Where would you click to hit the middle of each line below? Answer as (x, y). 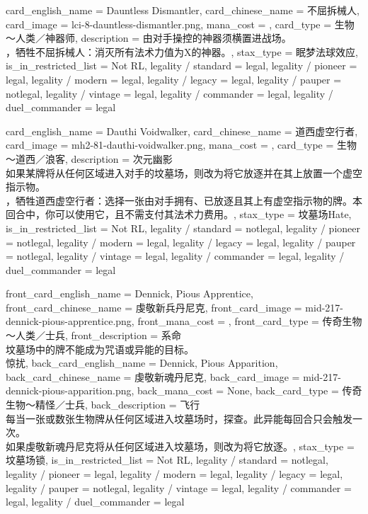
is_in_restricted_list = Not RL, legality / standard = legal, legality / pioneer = (182, 65)
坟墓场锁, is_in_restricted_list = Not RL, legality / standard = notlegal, (167, 460)
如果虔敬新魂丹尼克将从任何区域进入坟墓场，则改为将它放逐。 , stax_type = (180, 446)
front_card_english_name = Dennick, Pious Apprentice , (130, 293)
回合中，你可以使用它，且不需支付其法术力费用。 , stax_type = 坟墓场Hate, (179, 214)
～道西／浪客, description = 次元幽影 (89, 158)
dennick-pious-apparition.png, (70, 390)
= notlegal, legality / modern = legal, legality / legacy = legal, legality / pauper (181, 242)
